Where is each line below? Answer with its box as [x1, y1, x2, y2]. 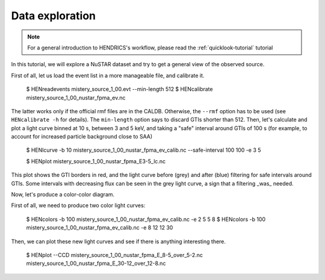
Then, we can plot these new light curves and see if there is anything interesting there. [11, 238, 226, 245]
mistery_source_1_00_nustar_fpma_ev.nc [26, 94, 126, 101]
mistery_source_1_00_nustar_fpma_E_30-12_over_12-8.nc [26, 260, 166, 267]
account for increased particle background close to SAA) [11, 133, 153, 140]
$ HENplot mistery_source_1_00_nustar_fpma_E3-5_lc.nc [26, 157, 166, 165]
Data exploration [11, 9, 96, 22]
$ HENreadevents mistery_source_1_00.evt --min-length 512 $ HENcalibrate [26, 86, 213, 93]
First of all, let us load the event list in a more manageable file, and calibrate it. [11, 72, 205, 79]
